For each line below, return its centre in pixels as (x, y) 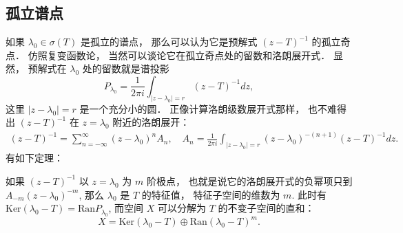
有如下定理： (34, 158)
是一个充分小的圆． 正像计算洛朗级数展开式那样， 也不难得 (213, 108)
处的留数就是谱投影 (126, 68)
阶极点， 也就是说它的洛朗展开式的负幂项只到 (249, 180)
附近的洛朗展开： (151, 122)
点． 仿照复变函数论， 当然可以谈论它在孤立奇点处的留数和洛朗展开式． (168, 55)
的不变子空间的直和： (266, 208)
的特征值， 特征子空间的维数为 (211, 194)
